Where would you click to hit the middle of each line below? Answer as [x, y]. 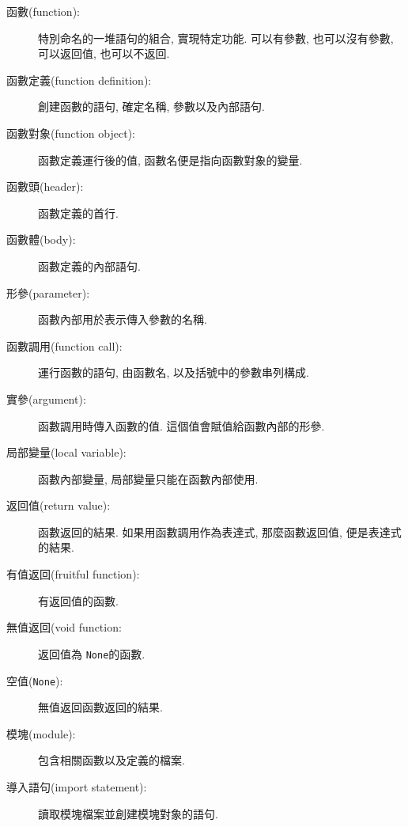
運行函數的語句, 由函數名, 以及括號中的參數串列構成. [174, 372]
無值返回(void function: [64, 627]
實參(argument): [46, 398]
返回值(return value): [59, 505]
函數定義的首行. [78, 212]
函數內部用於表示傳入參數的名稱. [123, 319]
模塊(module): [41, 733]
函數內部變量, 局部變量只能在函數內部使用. [148, 478]
